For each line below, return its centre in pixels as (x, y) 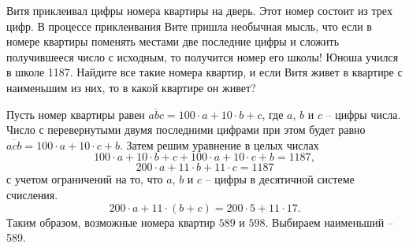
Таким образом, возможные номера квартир (111, 222)
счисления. (32, 194)
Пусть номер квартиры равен (76, 114)
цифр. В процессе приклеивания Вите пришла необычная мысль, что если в (189, 26)
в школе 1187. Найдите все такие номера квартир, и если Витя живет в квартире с (204, 72)
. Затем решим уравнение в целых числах (219, 144)
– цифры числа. (363, 114)
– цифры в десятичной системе (280, 179)
